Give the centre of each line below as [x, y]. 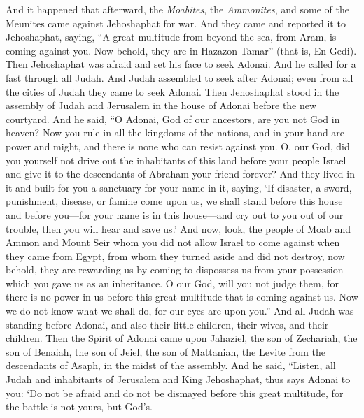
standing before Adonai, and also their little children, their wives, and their [167, 324]
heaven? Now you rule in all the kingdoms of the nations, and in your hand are [175, 132]
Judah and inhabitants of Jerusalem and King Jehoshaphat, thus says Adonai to [178, 379]
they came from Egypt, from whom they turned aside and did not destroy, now [175, 255]
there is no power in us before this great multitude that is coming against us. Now [182, 297]
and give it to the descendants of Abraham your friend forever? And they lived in [180, 174]
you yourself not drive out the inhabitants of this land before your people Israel [176, 160]
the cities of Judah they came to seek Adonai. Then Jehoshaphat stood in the [173, 91]
